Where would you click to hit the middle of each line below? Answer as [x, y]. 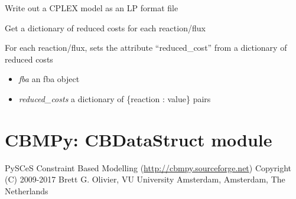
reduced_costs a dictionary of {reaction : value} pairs [115, 98]
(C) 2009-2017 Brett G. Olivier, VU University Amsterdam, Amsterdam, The [145, 179]
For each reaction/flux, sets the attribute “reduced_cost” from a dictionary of [146, 48]
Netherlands [27, 190]
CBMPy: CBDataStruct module [139, 139]
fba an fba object [49, 79]
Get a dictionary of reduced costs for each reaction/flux [105, 27]
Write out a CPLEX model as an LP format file [92, 8]
